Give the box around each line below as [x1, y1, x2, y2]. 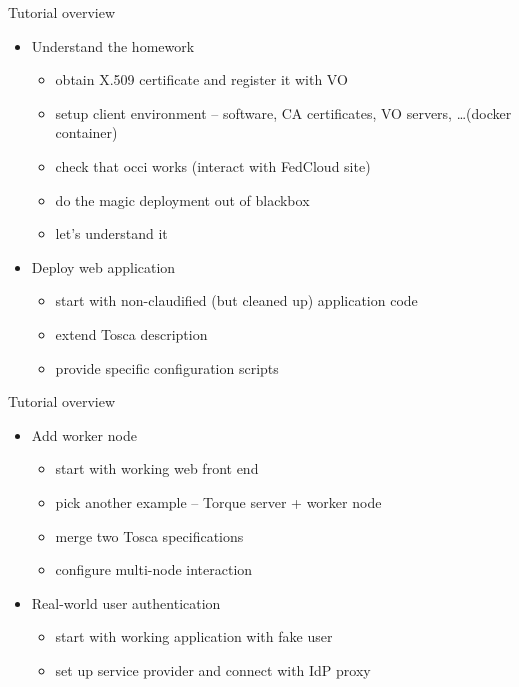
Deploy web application [31, 256, 176, 277]
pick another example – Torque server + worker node [55, 491, 382, 512]
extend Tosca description [55, 323, 208, 344]
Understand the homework [31, 35, 195, 56]
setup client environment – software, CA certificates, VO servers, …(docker [55, 102, 512, 123]
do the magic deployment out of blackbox [55, 189, 310, 210]
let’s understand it [55, 223, 168, 244]
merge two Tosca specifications [55, 525, 244, 546]
